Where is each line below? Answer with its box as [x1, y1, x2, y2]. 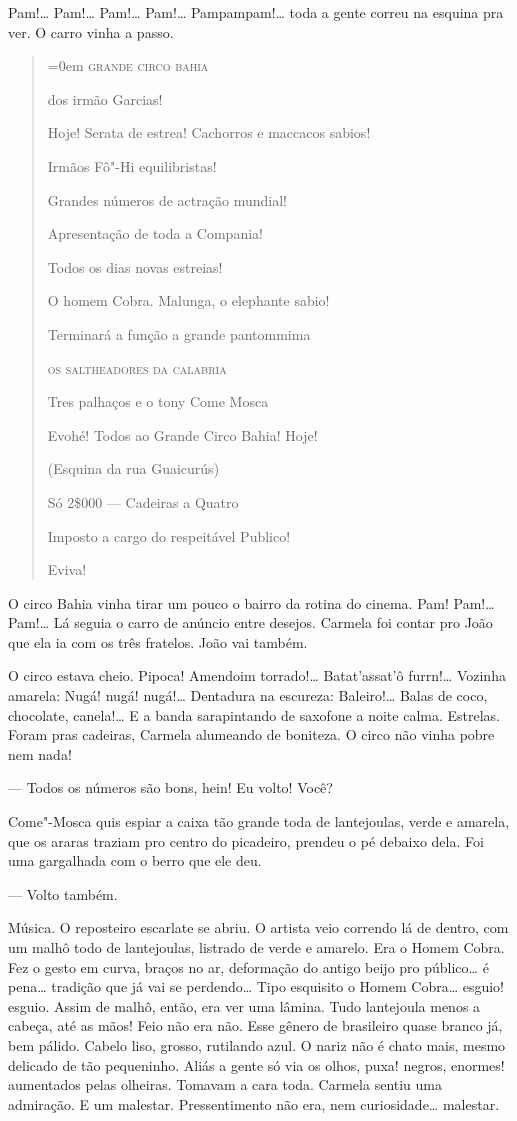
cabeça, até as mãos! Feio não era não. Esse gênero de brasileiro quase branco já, [8, 1015, 503, 1036]
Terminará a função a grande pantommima [47, 323, 311, 344]
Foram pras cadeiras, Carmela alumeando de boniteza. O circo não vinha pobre [8, 724, 495, 745]
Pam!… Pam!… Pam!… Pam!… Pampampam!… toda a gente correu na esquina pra [8, 2, 504, 22]
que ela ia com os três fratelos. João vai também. [8, 631, 308, 652]
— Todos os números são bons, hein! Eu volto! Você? [8, 777, 333, 798]
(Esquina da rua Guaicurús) [47, 458, 220, 479]
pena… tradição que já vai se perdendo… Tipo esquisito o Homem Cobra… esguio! [8, 976, 504, 997]
